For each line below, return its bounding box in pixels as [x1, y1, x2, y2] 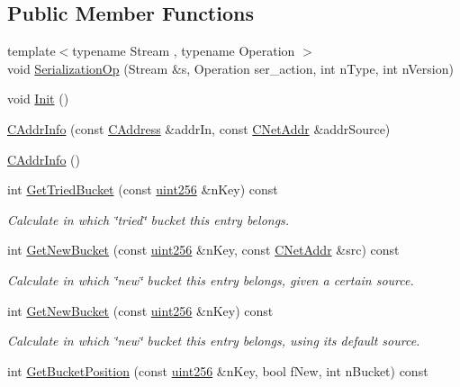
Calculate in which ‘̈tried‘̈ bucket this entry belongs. [7, 210, 290, 229]
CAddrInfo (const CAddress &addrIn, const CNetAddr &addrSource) [7, 119, 391, 138]
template [7, 41, 56, 60]
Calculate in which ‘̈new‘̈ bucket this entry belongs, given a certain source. [7, 270, 414, 289]
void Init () [7, 89, 69, 108]
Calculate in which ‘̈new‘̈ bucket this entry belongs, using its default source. [7, 331, 420, 350]
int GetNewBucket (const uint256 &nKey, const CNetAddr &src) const [7, 240, 400, 259]
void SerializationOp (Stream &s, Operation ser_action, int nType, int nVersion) [7, 58, 454, 77]
